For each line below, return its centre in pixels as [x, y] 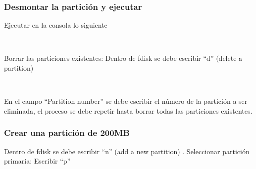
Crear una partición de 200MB [67, 133]
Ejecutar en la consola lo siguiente [56, 25]
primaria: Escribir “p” [37, 161]
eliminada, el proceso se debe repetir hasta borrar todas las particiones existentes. [128, 110]
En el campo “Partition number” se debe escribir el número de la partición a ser [126, 101]
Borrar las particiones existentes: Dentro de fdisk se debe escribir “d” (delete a [123, 58]
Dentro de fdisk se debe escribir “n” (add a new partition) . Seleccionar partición [127, 151]
